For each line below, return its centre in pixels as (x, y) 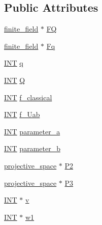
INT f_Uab (22, 114)
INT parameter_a (32, 131)
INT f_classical (28, 97)
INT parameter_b (32, 148)
